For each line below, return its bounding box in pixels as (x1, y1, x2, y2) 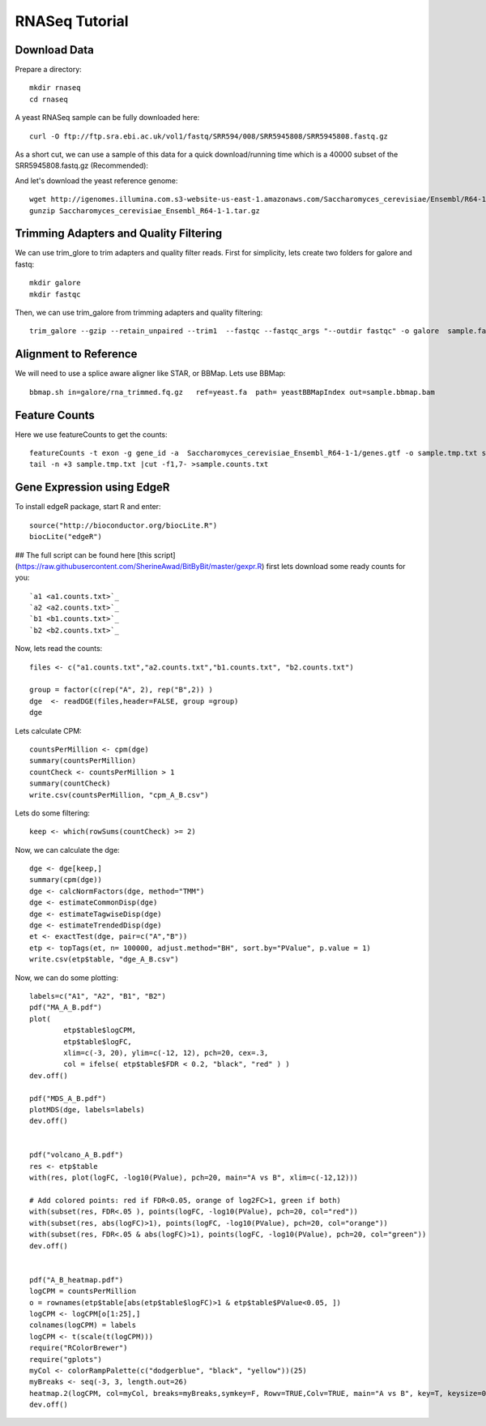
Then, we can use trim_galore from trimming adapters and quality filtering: (15, 308, 263, 318)
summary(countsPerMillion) (29, 756, 137, 765)
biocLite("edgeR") (29, 532, 103, 542)
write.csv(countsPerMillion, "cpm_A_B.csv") (29, 790, 210, 799)
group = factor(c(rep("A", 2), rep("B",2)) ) (29, 685, 214, 695)
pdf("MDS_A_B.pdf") (29, 1094, 107, 1103)
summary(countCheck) (29, 779, 111, 788)
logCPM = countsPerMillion (29, 1287, 137, 1296)
